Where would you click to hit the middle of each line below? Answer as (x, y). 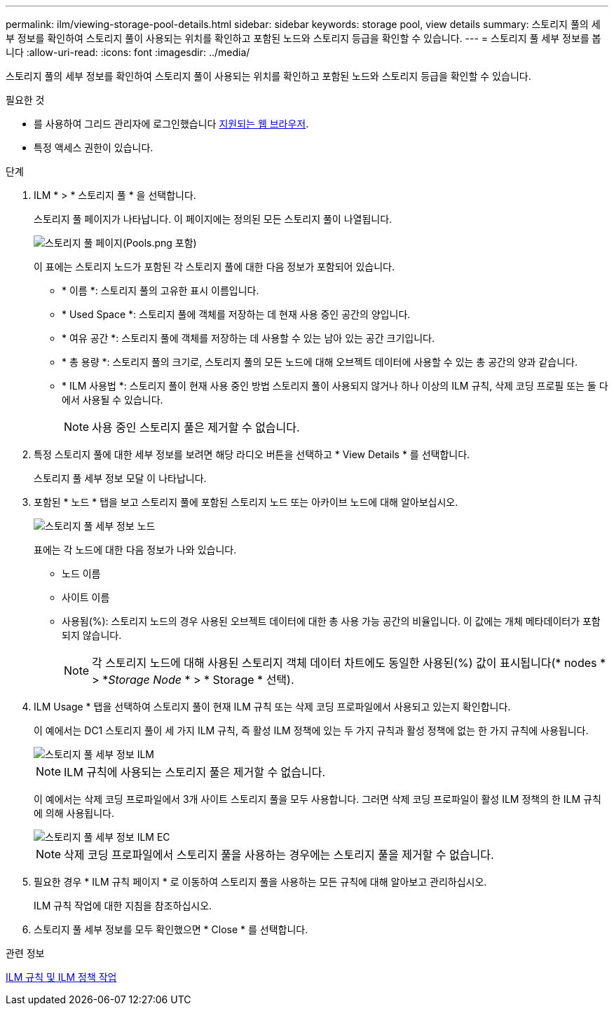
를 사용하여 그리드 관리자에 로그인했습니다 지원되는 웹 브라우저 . (171, 124)
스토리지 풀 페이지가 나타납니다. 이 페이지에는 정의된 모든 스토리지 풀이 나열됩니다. (213, 219)
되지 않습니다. (92, 635)
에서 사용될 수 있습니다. (112, 400)
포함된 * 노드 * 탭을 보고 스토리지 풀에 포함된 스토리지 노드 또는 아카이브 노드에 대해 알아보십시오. (246, 502)
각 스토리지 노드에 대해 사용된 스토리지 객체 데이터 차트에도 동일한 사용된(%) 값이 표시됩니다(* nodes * (349, 663)
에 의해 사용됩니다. (74, 813)
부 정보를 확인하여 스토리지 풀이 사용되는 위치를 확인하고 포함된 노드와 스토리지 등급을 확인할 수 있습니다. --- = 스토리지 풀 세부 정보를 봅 (303, 38)
